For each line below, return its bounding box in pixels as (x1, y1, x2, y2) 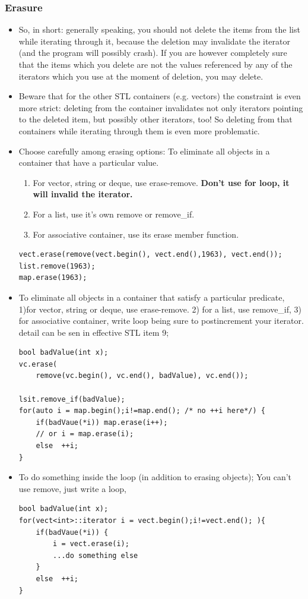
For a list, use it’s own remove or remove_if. (33, 207, 195, 220)
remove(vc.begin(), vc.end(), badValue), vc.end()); (36, 371, 249, 380)
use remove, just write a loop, (18, 482, 126, 494)
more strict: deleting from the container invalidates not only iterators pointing (18, 101, 303, 114)
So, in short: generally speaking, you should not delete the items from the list (18, 23, 300, 36)
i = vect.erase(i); (53, 540, 129, 548)
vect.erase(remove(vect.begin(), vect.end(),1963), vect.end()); (18, 250, 282, 259)
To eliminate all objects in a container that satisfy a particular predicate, (18, 291, 285, 303)
